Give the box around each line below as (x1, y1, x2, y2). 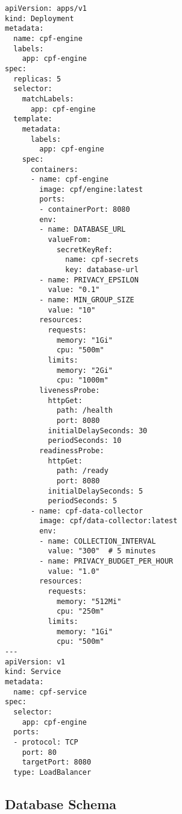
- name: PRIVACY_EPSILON (39, 275, 139, 284)
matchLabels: (22, 94, 74, 103)
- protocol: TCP (13, 737, 78, 746)
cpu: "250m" (56, 607, 104, 616)
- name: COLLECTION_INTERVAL (39, 536, 156, 545)
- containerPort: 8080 (39, 205, 130, 214)
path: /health (56, 406, 113, 415)
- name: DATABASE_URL (39, 225, 126, 234)
